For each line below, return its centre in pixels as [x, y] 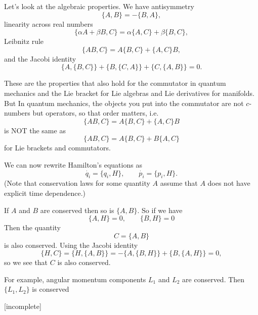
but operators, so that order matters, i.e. [96, 113]
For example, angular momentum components [75, 279]
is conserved [51, 289]
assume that [179, 183]
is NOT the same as [35, 130]
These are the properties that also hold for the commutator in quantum [115, 83]
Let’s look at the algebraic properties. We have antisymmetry [99, 6]
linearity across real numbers [49, 23]
